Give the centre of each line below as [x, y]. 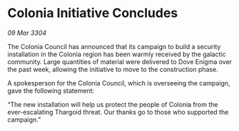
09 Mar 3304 [27, 33]
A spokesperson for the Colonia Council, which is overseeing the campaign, [119, 83]
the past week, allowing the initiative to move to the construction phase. [113, 69]
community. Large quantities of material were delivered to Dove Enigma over [120, 61]
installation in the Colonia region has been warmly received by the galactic [117, 54]
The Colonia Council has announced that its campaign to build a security [114, 46]
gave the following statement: [51, 90]
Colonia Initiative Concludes [93, 13]
